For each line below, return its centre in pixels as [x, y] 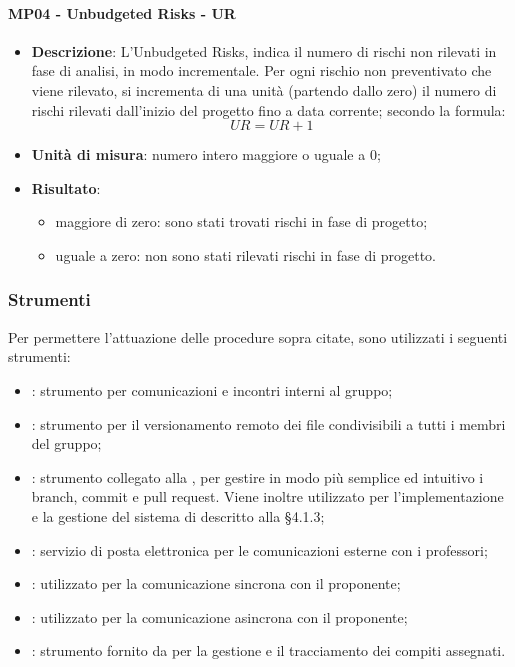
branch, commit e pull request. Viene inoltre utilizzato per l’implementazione [267, 496]
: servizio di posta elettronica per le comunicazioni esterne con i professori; [259, 549]
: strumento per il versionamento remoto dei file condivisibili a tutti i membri [268, 423]
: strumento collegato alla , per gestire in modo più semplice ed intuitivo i [257, 476]
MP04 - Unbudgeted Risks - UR [122, 12]
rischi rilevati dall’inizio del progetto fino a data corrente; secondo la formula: [268, 109]
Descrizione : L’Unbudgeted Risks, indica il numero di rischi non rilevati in [264, 50]
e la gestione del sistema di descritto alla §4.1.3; [178, 515]
